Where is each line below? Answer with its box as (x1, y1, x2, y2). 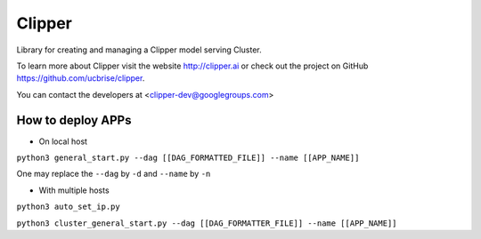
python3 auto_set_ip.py (16, 202, 120, 212)
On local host (38, 136, 88, 147)
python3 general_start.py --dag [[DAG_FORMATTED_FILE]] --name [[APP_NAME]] (16, 153, 360, 163)
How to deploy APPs (16, 112, 132, 128)
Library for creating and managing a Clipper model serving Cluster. (16, 44, 262, 55)
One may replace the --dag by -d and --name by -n (16, 169, 211, 179)
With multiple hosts (38, 185, 110, 195)
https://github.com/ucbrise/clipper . (16, 73, 145, 84)
